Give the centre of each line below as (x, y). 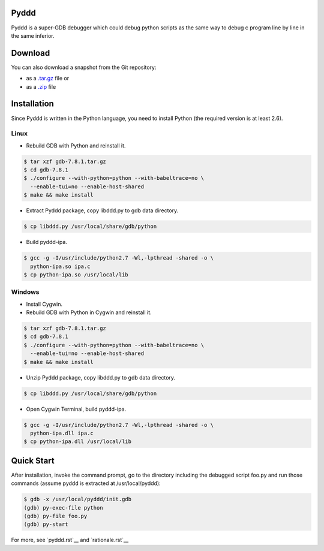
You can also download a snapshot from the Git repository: (84, 67)
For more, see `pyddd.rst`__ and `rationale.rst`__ (70, 540)
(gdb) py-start (46, 524)
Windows (25, 292)
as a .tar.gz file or (47, 79)
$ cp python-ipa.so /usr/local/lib (76, 275)
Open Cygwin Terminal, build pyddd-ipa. (76, 409)
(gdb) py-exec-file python (63, 508)
